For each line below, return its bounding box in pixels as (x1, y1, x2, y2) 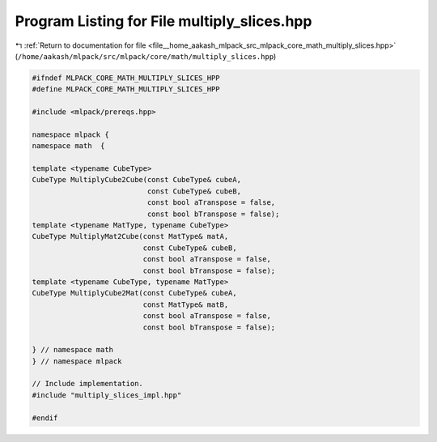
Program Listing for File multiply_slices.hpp (15, 12, 312, 30)
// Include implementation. (32, 379, 143, 389)
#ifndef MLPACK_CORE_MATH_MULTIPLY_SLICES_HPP (32, 73, 220, 83)
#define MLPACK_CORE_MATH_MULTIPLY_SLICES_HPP (32, 85, 220, 94)
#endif (32, 413, 58, 423)
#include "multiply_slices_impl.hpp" (32, 390, 182, 400)
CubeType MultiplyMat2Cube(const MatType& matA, (32, 232, 229, 241)
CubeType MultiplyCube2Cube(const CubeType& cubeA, (32, 175, 242, 185)
